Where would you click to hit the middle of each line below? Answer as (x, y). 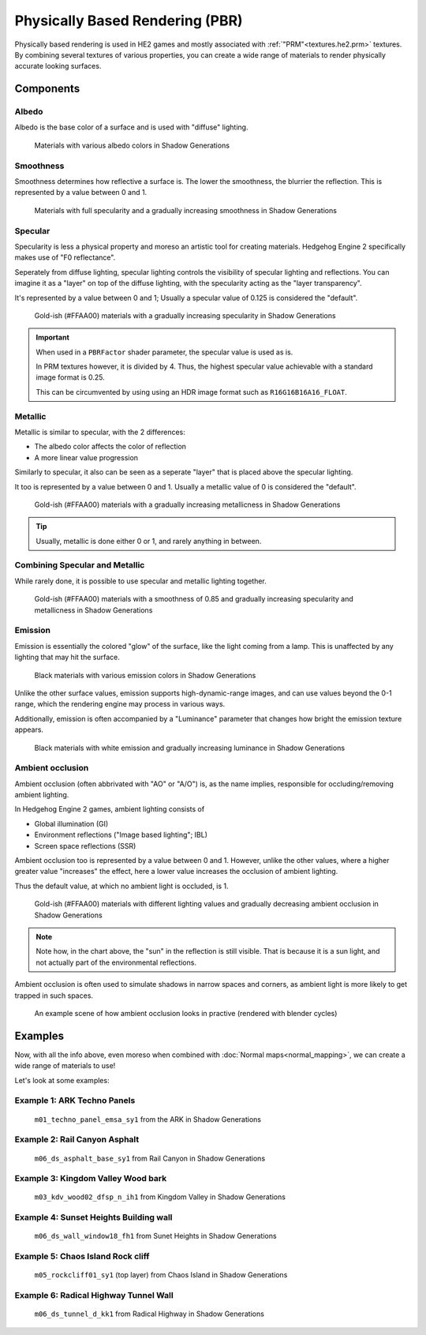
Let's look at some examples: (62, 1080)
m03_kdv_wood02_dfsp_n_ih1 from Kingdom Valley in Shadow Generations (160, 1197)
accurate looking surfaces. (58, 66)
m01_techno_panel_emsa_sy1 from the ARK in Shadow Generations (148, 1119)
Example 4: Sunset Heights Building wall (93, 1217)
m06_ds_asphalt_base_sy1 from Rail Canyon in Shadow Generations (150, 1158)
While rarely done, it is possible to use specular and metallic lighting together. (141, 581)
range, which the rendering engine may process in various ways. (120, 704)
